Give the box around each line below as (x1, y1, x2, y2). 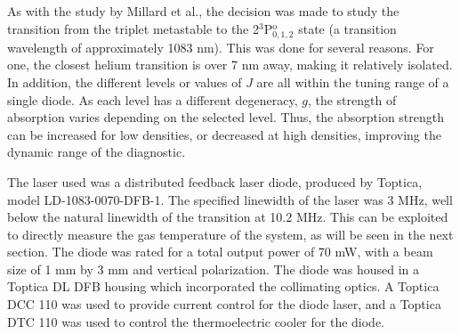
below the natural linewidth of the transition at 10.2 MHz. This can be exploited (7, 208, 448, 226)
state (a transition (298, 19, 397, 37)
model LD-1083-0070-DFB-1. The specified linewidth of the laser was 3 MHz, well (7, 190, 453, 208)
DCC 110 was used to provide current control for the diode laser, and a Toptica (7, 295, 441, 314)
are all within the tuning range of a (256, 72, 449, 91)
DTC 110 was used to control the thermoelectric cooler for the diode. (7, 312, 385, 330)
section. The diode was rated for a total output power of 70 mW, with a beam (7, 242, 433, 261)
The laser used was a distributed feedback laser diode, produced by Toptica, (7, 172, 423, 191)
